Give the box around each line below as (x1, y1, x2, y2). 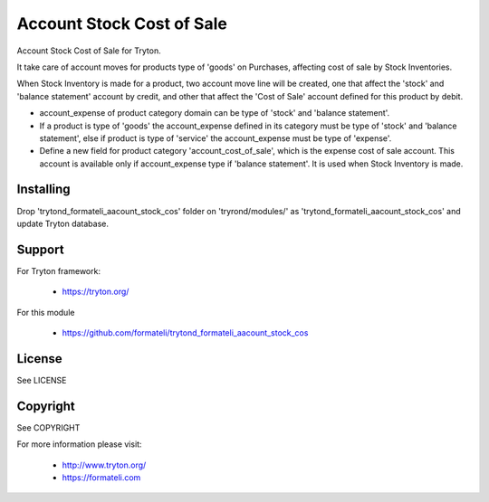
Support (16, 242, 64, 257)
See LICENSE (16, 374, 67, 385)
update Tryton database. (16, 218, 109, 229)
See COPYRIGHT (16, 421, 81, 433)
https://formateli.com (62, 472, 141, 483)
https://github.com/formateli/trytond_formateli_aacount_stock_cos (62, 327, 309, 338)
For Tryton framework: (16, 265, 101, 276)
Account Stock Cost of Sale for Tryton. (16, 45, 162, 56)
